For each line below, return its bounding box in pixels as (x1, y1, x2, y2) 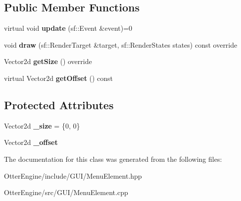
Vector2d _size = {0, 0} (4, 120, 80, 131)
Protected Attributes (4, 97, 114, 112)
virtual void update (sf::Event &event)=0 (4, 23, 133, 33)
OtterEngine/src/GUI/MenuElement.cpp (4, 187, 128, 198)
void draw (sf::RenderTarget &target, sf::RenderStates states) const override (4, 39, 238, 50)
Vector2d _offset (4, 137, 58, 147)
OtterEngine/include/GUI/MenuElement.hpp (4, 170, 142, 181)
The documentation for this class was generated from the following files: (4, 153, 222, 164)
